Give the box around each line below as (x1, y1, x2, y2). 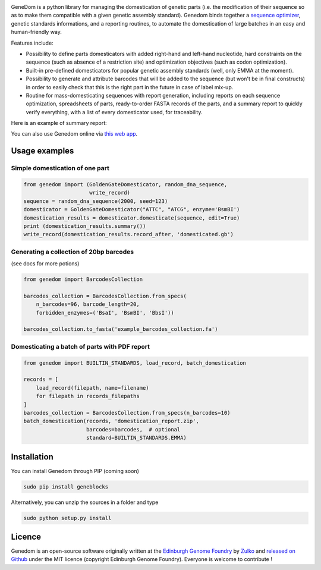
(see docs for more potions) (11, 260, 80, 267)
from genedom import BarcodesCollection (23, 276, 143, 283)
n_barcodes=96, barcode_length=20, (36, 301, 140, 308)
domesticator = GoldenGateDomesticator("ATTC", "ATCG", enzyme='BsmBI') (23, 206, 240, 213)
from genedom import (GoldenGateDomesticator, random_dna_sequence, (23, 181, 228, 188)
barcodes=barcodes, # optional (86, 426, 181, 433)
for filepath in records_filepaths (36, 393, 140, 400)
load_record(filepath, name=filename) (36, 384, 149, 391)
